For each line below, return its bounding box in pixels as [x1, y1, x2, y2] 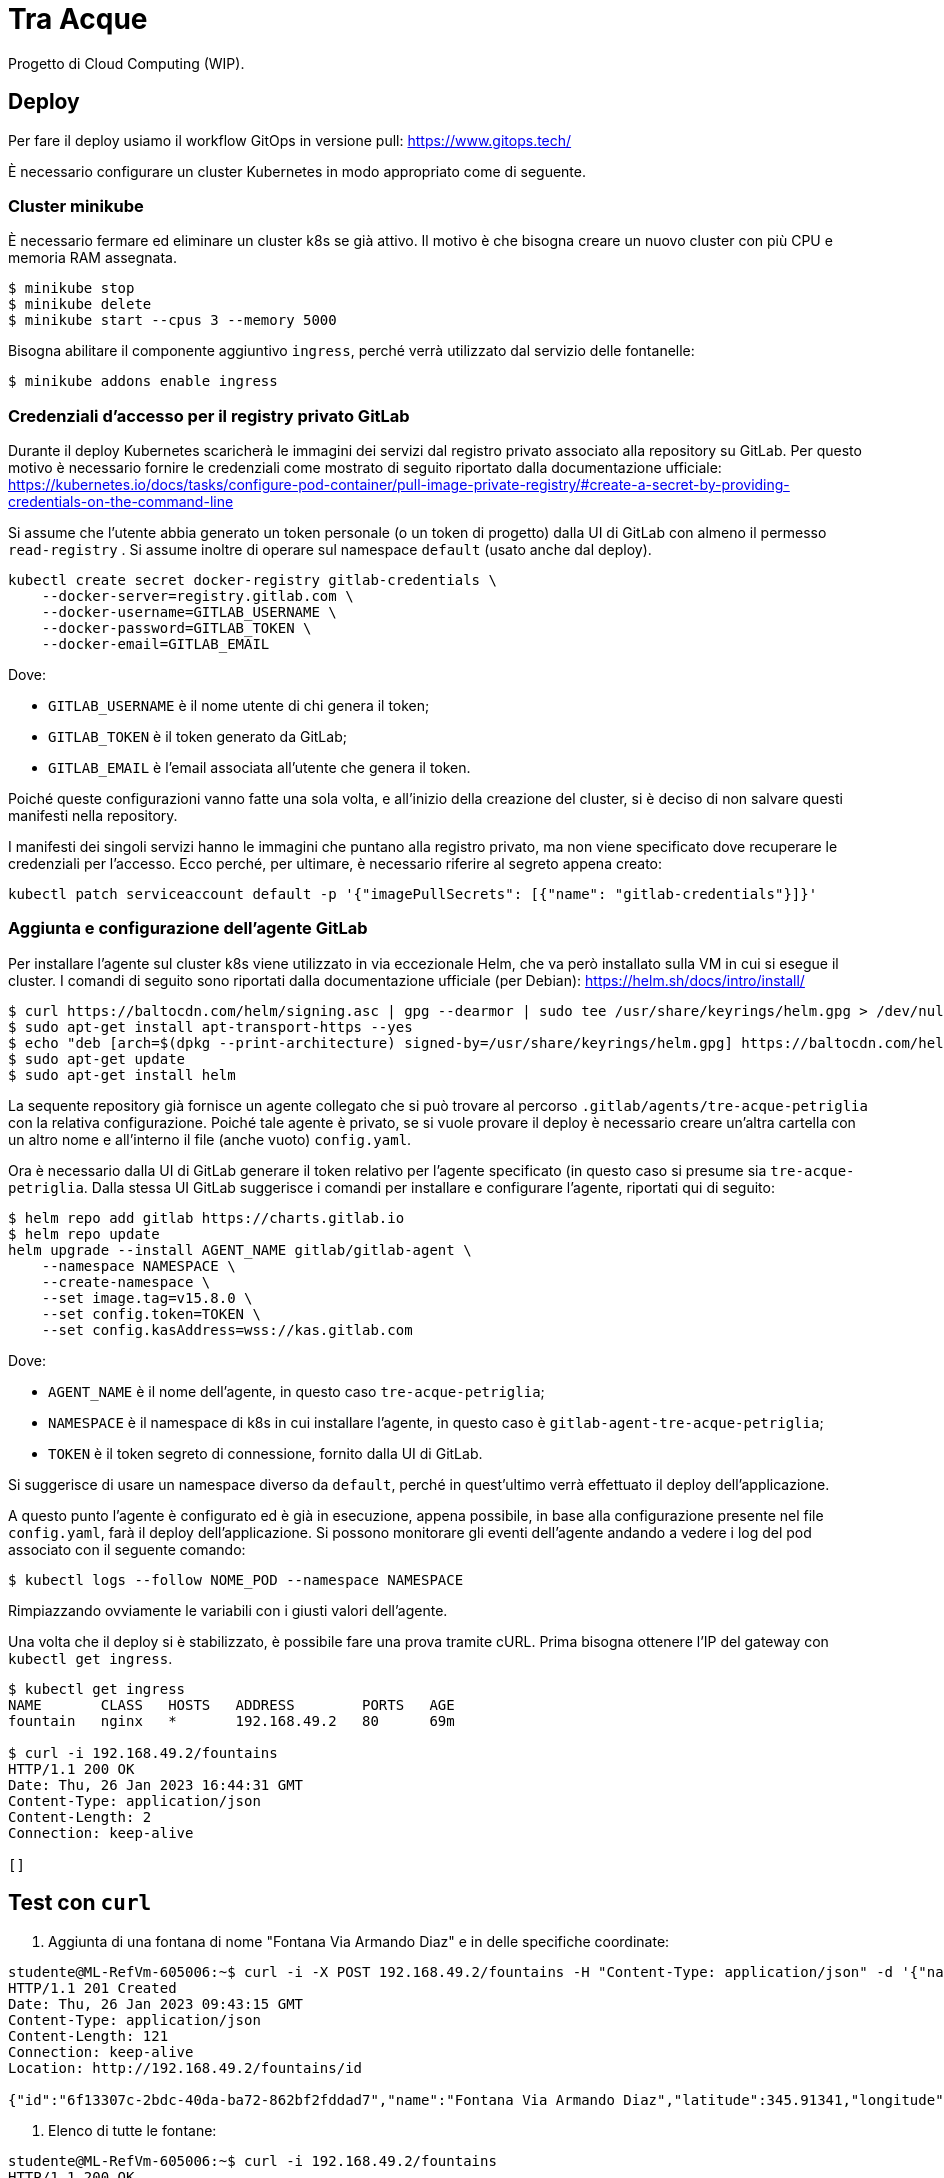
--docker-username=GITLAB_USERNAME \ [41, 604, 337, 621]
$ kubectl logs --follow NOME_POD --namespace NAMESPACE [8, 1571, 464, 1588]
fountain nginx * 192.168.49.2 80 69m [8, 1712, 455, 1729]
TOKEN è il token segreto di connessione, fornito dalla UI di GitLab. [48, 1444, 483, 1462]
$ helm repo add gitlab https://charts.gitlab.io [8, 1209, 405, 1226]
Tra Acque [8, 2, 148, 36]
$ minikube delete [8, 296, 152, 313]
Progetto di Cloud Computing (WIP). [8, 54, 245, 72]
